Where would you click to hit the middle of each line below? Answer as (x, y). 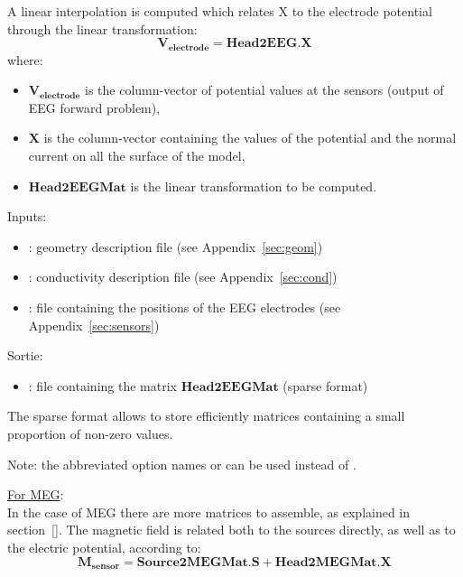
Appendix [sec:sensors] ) (94, 325)
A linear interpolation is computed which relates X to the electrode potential (220, 11)
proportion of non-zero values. (90, 433)
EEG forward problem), (94, 107)
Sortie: (25, 355)
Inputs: (27, 216)
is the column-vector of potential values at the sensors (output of (264, 90)
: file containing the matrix (102, 385)
